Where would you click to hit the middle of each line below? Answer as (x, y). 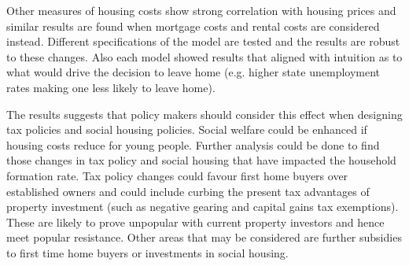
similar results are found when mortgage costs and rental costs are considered (193, 26)
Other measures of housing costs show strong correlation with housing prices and (201, 10)
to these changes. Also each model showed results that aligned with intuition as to (204, 56)
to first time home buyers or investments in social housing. (147, 252)
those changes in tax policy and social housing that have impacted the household (201, 160)
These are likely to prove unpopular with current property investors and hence (195, 222)
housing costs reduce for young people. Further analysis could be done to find (193, 144)
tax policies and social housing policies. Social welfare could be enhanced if (187, 129)
